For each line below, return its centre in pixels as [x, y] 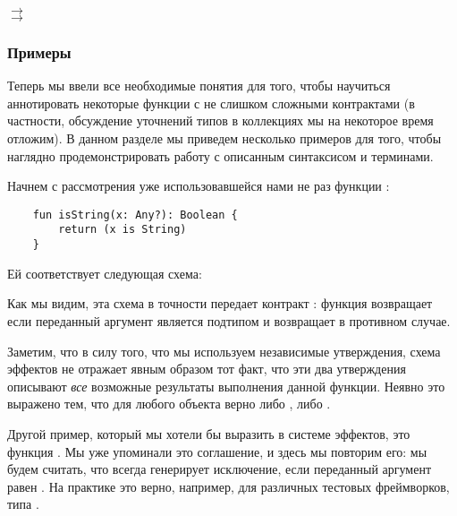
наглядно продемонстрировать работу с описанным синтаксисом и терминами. [220, 155]
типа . [23, 504]
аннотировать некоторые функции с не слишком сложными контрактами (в [211, 103]
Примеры [39, 52]
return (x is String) [123, 230]
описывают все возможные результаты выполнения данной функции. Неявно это [226, 386]
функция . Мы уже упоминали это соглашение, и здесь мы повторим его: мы [217, 451]
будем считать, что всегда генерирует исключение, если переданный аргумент [220, 469]
